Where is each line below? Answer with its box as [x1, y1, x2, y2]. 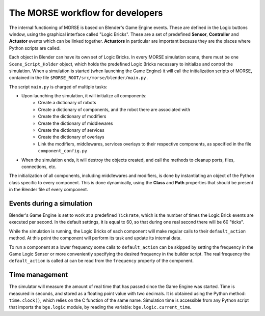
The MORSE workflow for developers [9, 7, 163, 18]
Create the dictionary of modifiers [38, 114, 106, 119]
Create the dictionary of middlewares [38, 120, 113, 126]
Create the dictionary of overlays [38, 134, 105, 140]
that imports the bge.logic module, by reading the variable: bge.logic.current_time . [9, 304, 191, 310]
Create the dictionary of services [38, 127, 105, 133]
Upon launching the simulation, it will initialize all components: [21, 93, 147, 99]
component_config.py [38, 148, 88, 154]
